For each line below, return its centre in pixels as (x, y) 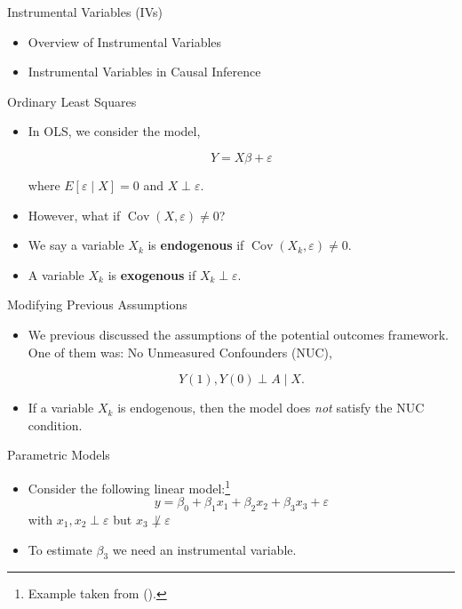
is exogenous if (152, 274)
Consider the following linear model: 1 (129, 486)
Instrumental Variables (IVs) (85, 12)
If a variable (61, 408)
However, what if (74, 215)
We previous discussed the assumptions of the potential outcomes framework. (239, 334)
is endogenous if (196, 245)
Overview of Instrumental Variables (125, 41)
